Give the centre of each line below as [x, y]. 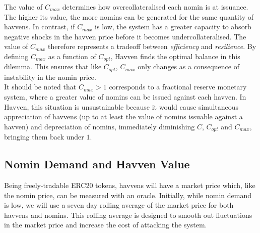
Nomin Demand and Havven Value [97, 164]
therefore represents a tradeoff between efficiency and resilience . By [152, 46]
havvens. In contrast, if [40, 27]
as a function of [72, 56]
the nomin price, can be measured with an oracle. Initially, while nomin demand [128, 195]
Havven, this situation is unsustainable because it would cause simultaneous [121, 106]
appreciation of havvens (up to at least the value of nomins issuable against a [123, 116]
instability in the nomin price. [50, 77]
